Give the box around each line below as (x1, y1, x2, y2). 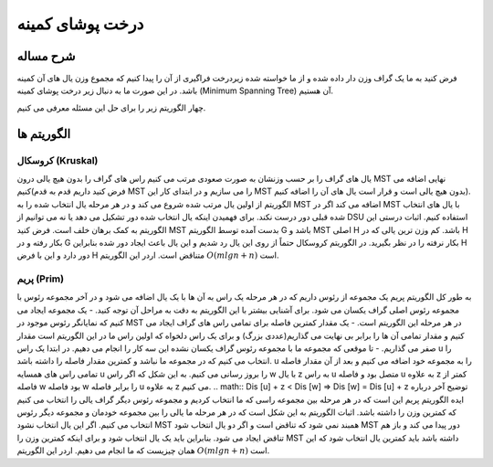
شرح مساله (16, 48, 76, 64)
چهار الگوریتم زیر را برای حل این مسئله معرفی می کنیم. (16, 101, 206, 113)
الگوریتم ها (16, 126, 71, 142)
